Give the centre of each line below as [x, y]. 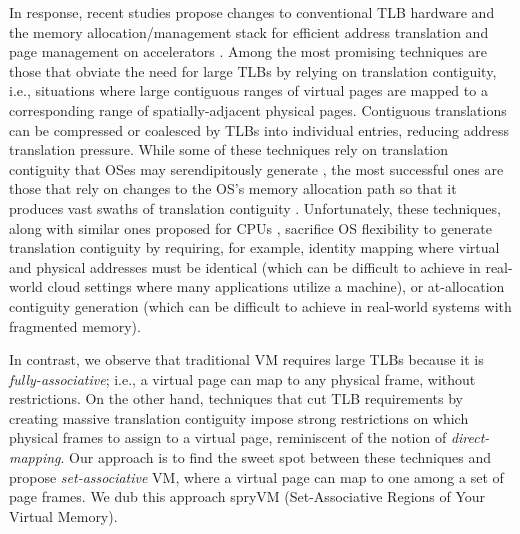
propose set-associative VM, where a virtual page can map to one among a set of [256, 476]
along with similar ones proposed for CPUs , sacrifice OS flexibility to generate [251, 227]
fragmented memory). [75, 325]
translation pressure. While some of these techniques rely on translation [229, 149]
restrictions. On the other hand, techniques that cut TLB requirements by [236, 398]
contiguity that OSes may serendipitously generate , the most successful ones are [256, 168]
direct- [470, 437]
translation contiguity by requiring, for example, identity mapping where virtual [254, 247]
